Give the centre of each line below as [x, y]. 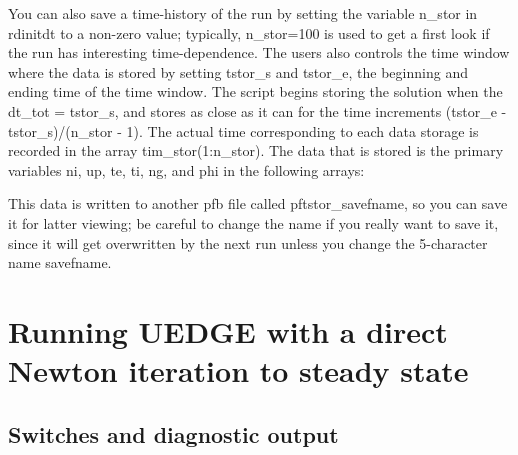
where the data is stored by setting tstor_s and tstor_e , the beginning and [238, 71]
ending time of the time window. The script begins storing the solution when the [255, 91]
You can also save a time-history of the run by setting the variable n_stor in [243, 13]
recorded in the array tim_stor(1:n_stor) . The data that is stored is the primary [256, 150]
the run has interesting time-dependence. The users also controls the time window [259, 52]
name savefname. [60, 262]
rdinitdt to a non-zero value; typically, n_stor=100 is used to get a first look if [249, 32]
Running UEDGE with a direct [228, 330]
